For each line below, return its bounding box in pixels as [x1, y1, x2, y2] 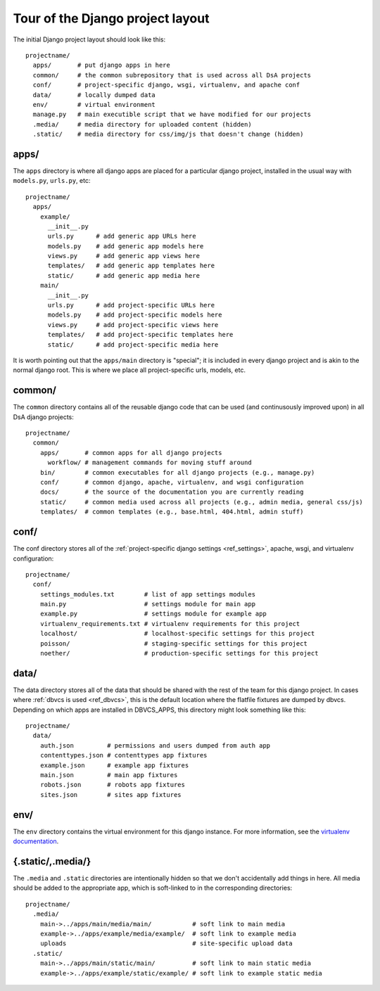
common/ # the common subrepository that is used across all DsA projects [32, 71, 312, 79]
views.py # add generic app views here [47, 252, 201, 260]
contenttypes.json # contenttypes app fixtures [39, 751, 208, 760]
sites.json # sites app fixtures [39, 791, 182, 798]
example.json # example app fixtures [39, 761, 189, 769]
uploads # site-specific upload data [39, 940, 293, 947]
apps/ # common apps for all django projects [39, 449, 222, 456]
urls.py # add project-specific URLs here [47, 301, 215, 309]
